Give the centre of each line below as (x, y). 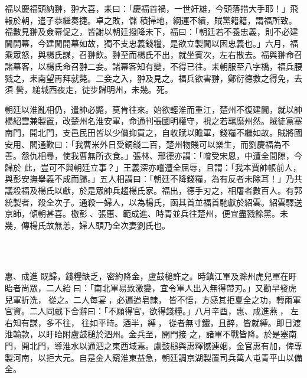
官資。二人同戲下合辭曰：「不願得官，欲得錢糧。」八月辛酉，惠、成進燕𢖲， (146, 311)
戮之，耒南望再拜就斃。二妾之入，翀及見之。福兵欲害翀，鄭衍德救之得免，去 (153, 78)
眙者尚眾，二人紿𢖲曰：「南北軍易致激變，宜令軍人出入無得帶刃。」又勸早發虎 (151, 288)
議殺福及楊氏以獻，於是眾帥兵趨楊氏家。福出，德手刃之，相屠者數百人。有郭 (153, 190)
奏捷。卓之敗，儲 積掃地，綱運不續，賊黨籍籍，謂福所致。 (184, 20)
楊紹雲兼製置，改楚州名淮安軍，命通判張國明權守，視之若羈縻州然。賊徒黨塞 (153, 121)
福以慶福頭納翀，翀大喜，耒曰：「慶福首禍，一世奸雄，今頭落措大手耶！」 (147, 8)
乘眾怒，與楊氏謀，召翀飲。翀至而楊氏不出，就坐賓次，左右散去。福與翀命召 (153, 55)
